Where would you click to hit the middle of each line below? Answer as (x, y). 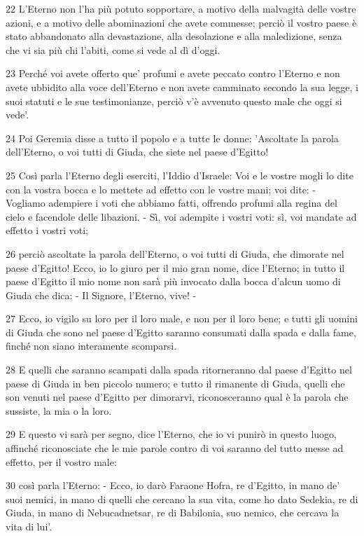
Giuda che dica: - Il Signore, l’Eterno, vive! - (101, 295)
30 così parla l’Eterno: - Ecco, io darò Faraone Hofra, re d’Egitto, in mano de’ (173, 485)
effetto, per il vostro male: (61, 461)
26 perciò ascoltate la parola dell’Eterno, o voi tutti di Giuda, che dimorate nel (175, 253)
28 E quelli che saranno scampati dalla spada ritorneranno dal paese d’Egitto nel (179, 370)
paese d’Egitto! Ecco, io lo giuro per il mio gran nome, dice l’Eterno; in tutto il (175, 267)
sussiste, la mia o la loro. (59, 410)
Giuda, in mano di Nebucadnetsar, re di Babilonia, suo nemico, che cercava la (173, 513)
